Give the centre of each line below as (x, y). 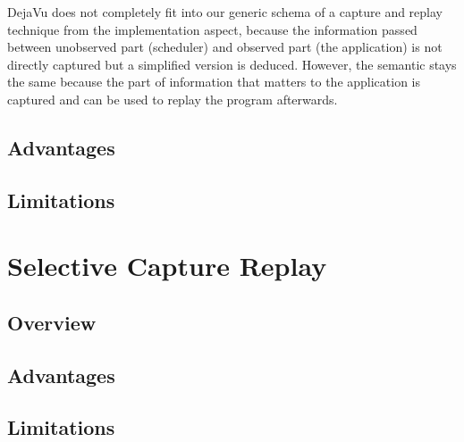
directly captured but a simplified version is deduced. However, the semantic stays (232, 64)
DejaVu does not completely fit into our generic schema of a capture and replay (225, 12)
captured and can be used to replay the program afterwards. (173, 99)
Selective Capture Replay (167, 266)
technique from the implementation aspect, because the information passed (212, 29)
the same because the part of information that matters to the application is (214, 82)
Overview (52, 322)
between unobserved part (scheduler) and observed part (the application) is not (225, 47)
